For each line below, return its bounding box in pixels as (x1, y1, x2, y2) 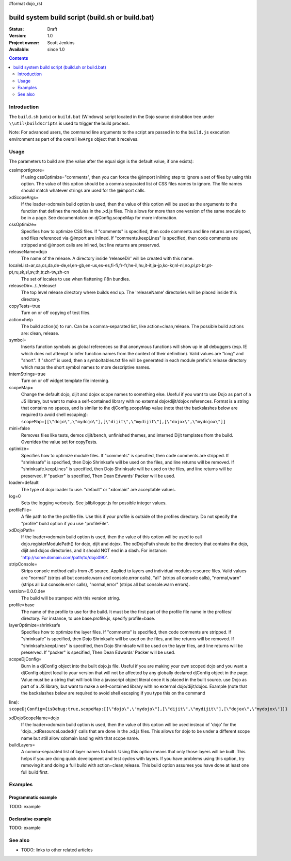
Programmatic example (9, 795, 57, 800)
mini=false (9, 425, 30, 431)
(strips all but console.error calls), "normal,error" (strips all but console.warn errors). (21, 581, 190, 587)
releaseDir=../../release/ (9, 282, 57, 288)
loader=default (9, 480, 39, 485)
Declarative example (9, 816, 51, 822)
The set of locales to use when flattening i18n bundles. (21, 276, 130, 281)
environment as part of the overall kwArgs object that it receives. (9, 136, 139, 142)
